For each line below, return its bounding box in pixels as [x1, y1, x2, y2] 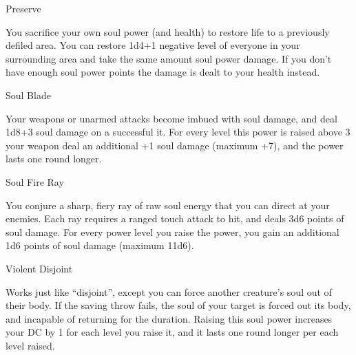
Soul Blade [6, 87, 51, 102]
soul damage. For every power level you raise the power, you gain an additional [6, 224, 339, 239]
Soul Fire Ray [6, 174, 64, 189]
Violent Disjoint [6, 261, 73, 275]
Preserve [6, 1, 41, 15]
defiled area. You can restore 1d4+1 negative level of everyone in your [6, 38, 300, 52]
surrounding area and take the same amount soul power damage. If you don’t [6, 51, 332, 65]
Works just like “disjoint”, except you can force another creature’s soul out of [6, 284, 332, 299]
